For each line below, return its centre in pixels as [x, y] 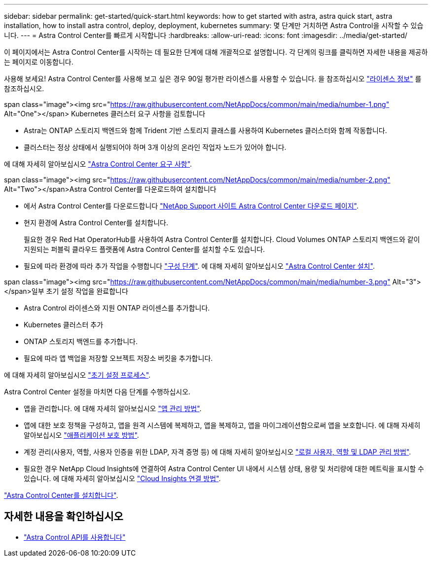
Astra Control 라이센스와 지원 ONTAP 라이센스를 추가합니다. [117, 308]
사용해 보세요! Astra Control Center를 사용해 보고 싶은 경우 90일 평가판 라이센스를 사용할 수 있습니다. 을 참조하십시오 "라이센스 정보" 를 [213, 79]
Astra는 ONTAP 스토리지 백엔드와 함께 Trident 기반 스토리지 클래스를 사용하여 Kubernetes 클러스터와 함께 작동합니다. [205, 130]
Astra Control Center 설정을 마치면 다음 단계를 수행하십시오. [97, 392]
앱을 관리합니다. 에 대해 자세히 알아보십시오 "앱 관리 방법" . [113, 408]
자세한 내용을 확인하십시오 [64, 517]
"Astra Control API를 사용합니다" [75, 537]
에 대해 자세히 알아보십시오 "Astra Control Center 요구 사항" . [98, 164]
